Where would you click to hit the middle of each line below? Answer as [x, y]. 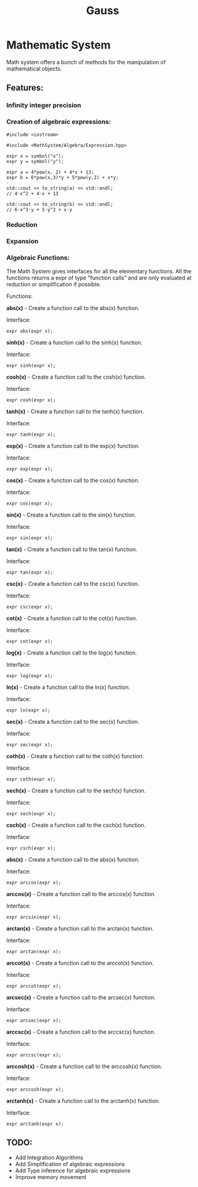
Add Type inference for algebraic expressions [73, 1170]
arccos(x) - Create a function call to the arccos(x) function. [81, 894]
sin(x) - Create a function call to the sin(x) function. [71, 515]
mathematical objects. [34, 69]
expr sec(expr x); [30, 745]
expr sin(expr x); [30, 538]
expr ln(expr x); [28, 710]
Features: [25, 88]
